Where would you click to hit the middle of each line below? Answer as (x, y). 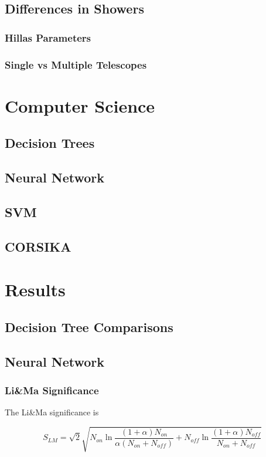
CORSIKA (38, 246)
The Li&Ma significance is (52, 412)
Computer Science (80, 105)
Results (35, 290)
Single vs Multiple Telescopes (76, 64)
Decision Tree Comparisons (89, 326)
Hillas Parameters (48, 37)
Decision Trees (50, 143)
